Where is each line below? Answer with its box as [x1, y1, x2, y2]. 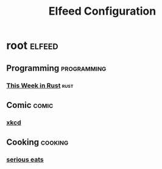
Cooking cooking [6, 137, 69, 148]
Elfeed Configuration [48, 4, 157, 18]
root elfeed [6, 38, 58, 52]
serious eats [6, 156, 44, 164]
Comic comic [6, 99, 54, 110]
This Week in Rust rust [6, 81, 74, 90]
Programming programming [6, 63, 107, 73]
